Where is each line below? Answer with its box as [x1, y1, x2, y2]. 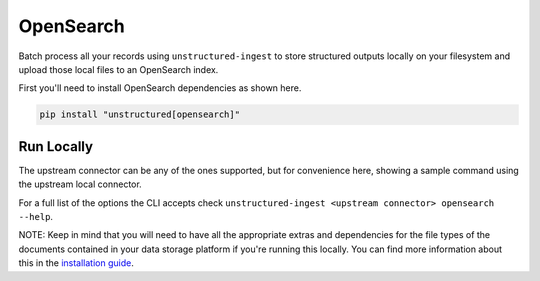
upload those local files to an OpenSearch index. [18, 63, 219, 75]
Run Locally [18, 138, 94, 155]
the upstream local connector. [18, 178, 142, 190]
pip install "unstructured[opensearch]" [39, 109, 240, 120]
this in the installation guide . [18, 257, 134, 269]
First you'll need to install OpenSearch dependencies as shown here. [18, 82, 302, 94]
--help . [18, 210, 54, 222]
